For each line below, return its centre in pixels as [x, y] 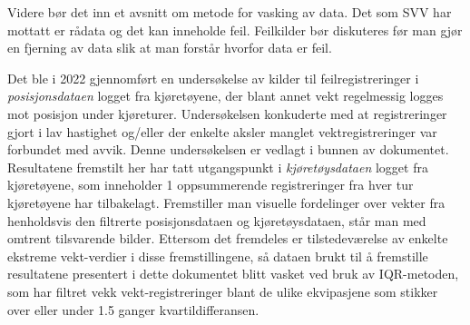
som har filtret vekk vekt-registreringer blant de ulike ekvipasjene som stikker [223, 291]
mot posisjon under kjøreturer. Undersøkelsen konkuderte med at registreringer [227, 113]
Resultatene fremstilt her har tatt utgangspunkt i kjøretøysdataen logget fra [218, 167]
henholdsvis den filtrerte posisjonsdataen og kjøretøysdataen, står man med [217, 220]
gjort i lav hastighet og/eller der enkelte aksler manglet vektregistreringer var [222, 131]
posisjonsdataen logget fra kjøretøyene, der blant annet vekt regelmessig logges [225, 96]
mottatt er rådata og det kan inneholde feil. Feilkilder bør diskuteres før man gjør [235, 30]
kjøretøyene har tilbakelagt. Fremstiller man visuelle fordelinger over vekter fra [226, 202]
